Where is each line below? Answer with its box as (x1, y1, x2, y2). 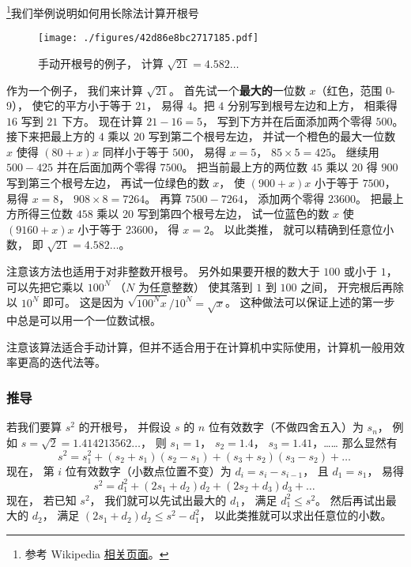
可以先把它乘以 (6, 278, 84, 295)
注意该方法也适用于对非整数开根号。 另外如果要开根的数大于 (6, 263, 320, 280)
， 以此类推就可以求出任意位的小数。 (199, 507, 392, 524)
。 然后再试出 (315, 491, 386, 508)
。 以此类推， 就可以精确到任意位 (209, 220, 383, 237)
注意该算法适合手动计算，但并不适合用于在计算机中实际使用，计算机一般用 (6, 338, 394, 355)
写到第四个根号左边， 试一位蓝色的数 (137, 205, 330, 222)
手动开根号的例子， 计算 (38, 54, 164, 71)
